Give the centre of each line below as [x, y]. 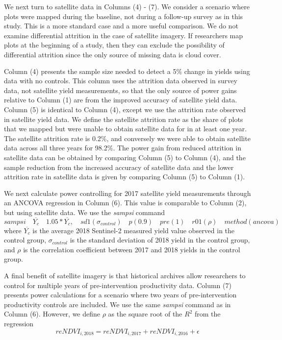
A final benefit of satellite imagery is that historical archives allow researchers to [125, 276]
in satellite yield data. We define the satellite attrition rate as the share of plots [124, 119]
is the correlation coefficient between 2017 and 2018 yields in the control [132, 249]
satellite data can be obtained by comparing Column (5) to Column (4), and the [125, 157]
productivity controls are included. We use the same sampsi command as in [117, 304]
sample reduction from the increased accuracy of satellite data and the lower [119, 167]
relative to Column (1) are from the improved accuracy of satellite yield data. [121, 100]
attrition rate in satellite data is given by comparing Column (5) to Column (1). [125, 177]
